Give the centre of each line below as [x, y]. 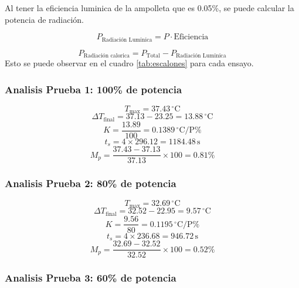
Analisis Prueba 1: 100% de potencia [94, 89]
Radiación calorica [107, 56]
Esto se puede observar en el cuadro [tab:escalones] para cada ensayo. [129, 63]
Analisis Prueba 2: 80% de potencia [91, 183]
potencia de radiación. [45, 19]
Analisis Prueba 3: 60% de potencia [91, 278]
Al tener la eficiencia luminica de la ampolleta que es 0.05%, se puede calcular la [149, 8]
